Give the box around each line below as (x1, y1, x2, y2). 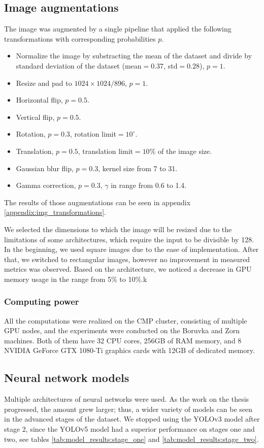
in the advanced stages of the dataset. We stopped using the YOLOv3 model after (4, 413, 260, 424)
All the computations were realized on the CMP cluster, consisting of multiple (4, 315, 247, 326)
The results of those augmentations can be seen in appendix (4, 197, 191, 207)
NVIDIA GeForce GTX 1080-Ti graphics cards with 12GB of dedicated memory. (4, 345, 255, 356)
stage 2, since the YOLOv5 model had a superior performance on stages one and (4, 424, 255, 434)
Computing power (4, 295, 79, 308)
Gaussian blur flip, (16, 163, 74, 173)
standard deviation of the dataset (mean (16, 60, 142, 71)
